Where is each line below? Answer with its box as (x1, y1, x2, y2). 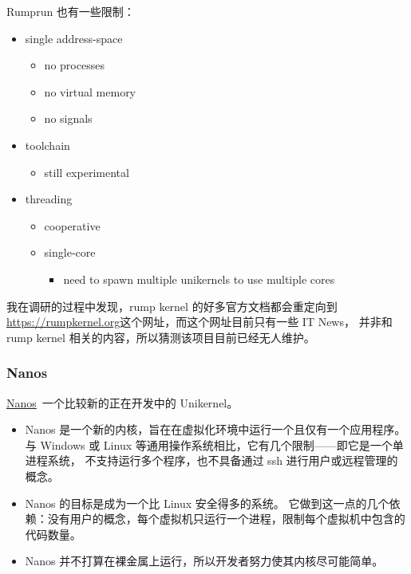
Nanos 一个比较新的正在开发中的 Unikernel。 (6, 394, 239, 411)
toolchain (25, 136, 70, 153)
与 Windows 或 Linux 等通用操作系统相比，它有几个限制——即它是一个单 (25, 436, 404, 453)
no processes (44, 57, 105, 73)
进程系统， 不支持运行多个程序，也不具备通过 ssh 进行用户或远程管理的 (25, 452, 398, 469)
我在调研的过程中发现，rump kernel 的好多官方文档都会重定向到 (6, 297, 338, 314)
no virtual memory (44, 83, 136, 100)
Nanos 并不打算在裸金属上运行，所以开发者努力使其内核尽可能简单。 (25, 552, 384, 569)
